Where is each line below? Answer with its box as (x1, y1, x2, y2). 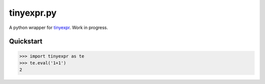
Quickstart (9, 37, 43, 46)
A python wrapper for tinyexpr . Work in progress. (9, 25, 108, 30)
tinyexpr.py (9, 7, 57, 18)
